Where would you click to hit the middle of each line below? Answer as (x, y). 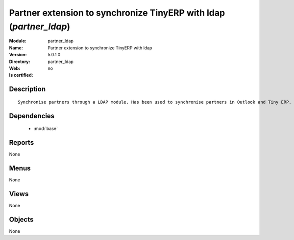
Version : (18, 55)
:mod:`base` (46, 129)
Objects (21, 219)
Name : (16, 48)
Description (27, 89)
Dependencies (32, 116)
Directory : (20, 62)
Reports (22, 142)
